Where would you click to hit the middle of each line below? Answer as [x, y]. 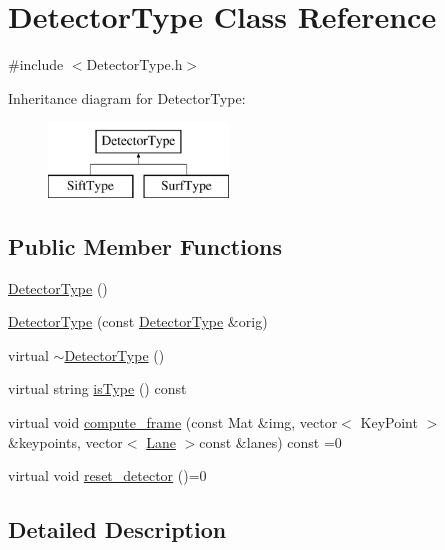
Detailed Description [117, 529]
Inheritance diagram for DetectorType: [127, 97]
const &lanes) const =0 [270, 441]
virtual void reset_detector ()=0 [107, 475]
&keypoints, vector [65, 441]
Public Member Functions [145, 245]
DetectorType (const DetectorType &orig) [138, 321]
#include [36, 64]
